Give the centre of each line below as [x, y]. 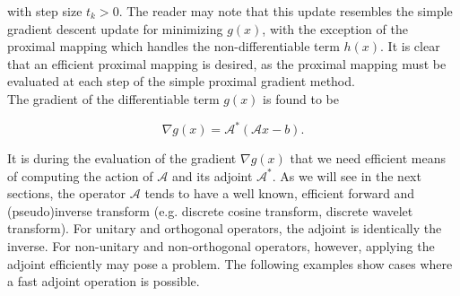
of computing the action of [80, 175]
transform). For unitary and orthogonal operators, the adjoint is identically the [225, 228]
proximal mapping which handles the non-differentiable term [174, 46]
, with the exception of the [335, 28]
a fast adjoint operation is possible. [104, 281]
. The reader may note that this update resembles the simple [286, 11]
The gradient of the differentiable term [113, 98]
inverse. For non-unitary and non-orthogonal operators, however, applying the [221, 246]
